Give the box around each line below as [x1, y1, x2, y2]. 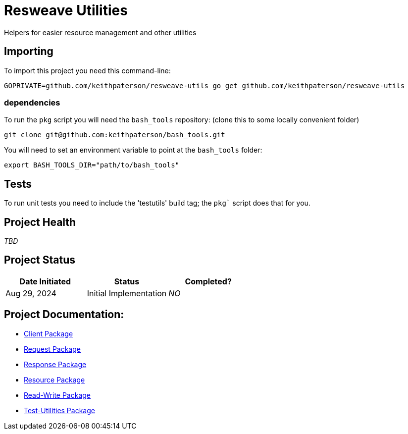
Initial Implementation [87, 288, 167, 298]
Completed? [185, 276, 232, 286]
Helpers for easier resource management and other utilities [4, 28, 197, 37]
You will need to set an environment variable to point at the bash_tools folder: [4, 146, 262, 155]
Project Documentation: [4, 308, 124, 321]
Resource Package [24, 375, 85, 384]
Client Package [24, 329, 73, 338]
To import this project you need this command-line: [4, 66, 171, 75]
